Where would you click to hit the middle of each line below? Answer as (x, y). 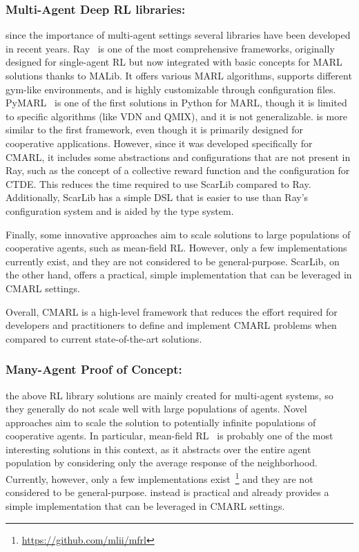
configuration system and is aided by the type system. (120, 210)
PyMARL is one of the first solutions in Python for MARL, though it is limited (176, 103)
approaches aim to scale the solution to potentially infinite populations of (161, 422)
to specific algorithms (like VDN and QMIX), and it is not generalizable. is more (176, 116)
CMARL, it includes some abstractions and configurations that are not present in (178, 156)
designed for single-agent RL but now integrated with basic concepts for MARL (174, 62)
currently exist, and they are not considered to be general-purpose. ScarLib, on (173, 261)
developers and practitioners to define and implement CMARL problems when (171, 325)
